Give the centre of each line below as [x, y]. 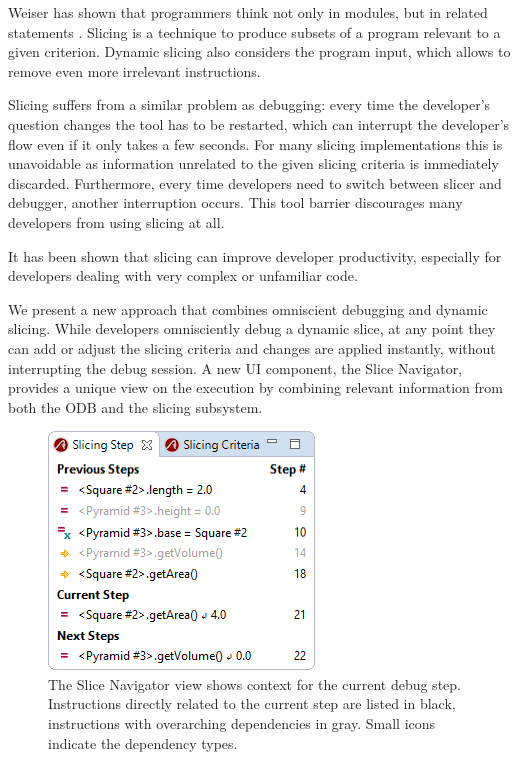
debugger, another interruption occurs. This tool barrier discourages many [235, 202]
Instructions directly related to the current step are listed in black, [252, 703]
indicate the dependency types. [143, 742]
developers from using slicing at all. [116, 221]
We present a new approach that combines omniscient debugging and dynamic [248, 308]
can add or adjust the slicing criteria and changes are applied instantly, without [252, 347]
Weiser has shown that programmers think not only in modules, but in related [248, 12]
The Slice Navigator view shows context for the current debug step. [254, 683]
